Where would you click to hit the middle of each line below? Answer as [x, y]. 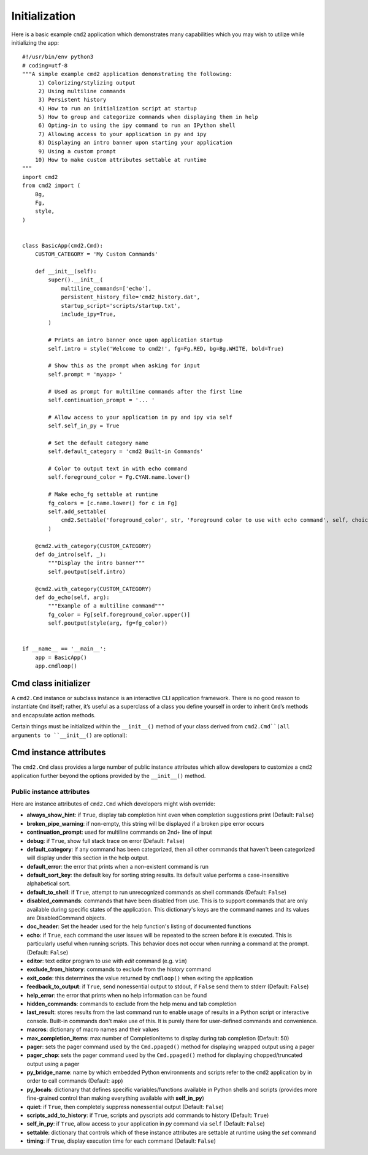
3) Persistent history [72, 100]
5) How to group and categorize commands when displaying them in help [148, 117]
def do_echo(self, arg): [72, 597]
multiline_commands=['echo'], [106, 288]
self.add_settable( [77, 512]
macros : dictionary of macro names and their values [93, 1029]
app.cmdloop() [56, 666]
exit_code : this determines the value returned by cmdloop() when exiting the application [140, 978]
